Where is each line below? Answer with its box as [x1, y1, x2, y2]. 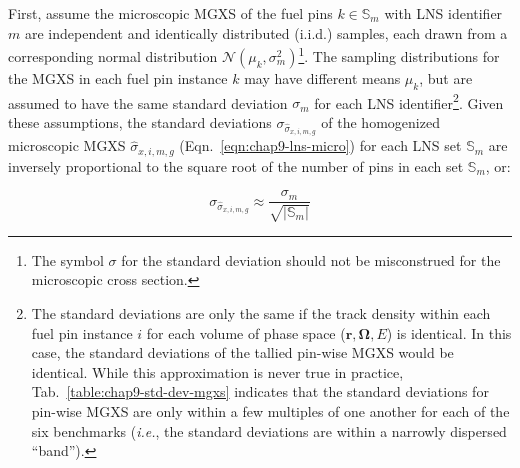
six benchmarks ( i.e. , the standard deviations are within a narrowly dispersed [31, 420, 507, 441]
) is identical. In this [386, 322, 512, 343]
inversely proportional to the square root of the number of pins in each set [8, 155, 464, 176]
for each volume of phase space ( [146, 322, 346, 343]
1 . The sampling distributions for [298, 43, 500, 66]
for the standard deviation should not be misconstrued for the [121, 249, 501, 270]
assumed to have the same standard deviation [8, 92, 288, 113]
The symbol [31, 249, 104, 270]
